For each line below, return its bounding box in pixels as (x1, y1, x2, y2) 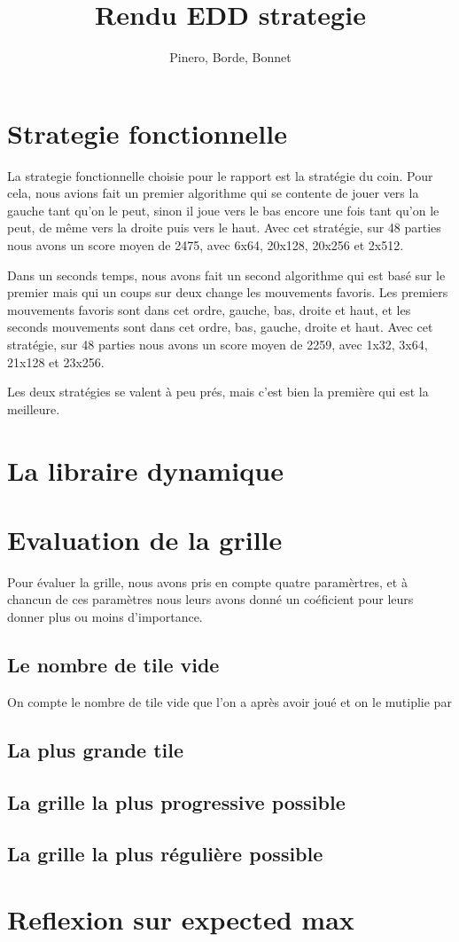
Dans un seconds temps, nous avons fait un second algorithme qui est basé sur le (7, 265, 446, 284)
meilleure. (7, 399, 60, 418)
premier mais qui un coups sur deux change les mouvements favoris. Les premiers (7, 283, 448, 302)
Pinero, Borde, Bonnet (169, 48, 292, 67)
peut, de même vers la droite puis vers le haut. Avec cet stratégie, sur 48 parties (7, 218, 441, 237)
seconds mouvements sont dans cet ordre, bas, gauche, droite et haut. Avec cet (7, 318, 433, 336)
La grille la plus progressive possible (7, 788, 346, 815)
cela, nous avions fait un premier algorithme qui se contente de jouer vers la (7, 184, 419, 202)
